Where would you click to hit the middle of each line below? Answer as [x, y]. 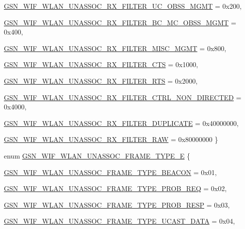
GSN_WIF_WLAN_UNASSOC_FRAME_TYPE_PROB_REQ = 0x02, [115, 188]
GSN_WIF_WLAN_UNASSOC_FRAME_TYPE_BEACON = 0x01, [110, 172]
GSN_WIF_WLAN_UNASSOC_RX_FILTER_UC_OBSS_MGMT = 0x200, [123, 6]
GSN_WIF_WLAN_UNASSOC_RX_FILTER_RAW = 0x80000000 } [111, 139]
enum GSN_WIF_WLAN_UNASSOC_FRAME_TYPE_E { [97, 155]
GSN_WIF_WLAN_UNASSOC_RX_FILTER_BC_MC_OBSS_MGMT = [120, 22]
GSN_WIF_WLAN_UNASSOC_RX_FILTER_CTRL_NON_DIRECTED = [123, 97]
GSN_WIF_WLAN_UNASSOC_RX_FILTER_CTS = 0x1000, [101, 64]
